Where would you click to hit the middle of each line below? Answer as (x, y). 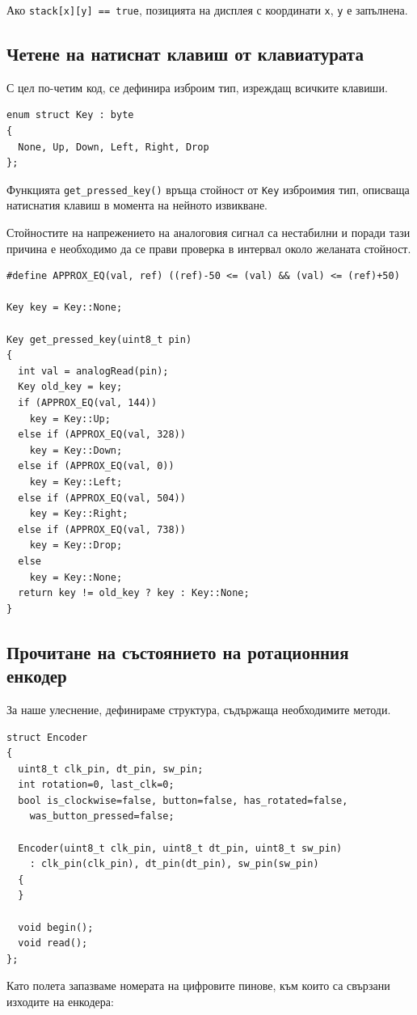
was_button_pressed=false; (102, 816)
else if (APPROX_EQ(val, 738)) (102, 529)
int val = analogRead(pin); (93, 371)
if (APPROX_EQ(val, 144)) (88, 403)
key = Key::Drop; (76, 546)
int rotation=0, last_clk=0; (96, 785)
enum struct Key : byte (70, 115)
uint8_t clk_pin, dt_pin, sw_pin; (111, 769)
